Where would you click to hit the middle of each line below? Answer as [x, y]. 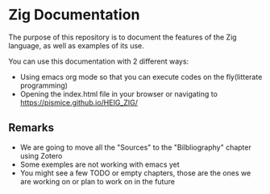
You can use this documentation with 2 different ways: [99, 61]
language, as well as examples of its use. [77, 45]
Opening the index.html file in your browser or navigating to [118, 93]
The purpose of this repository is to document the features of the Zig [123, 37]
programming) [44, 85]
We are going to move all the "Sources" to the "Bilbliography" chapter [135, 147]
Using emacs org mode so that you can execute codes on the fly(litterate [141, 76]
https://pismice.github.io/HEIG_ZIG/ [79, 102]
